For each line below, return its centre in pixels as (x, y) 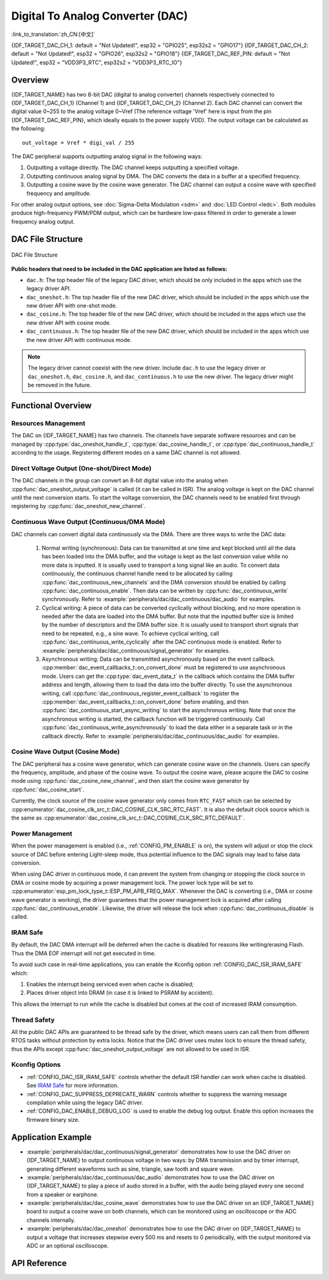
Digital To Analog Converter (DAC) (100, 16)
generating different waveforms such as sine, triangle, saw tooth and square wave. (130, 1169)
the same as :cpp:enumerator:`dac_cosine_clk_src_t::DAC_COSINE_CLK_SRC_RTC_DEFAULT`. (128, 818)
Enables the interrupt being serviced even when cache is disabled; (110, 984)
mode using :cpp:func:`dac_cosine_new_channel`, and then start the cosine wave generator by (130, 781)
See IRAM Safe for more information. (73, 1085)
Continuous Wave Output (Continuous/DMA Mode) (88, 522)
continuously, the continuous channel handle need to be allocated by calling (137, 573)
